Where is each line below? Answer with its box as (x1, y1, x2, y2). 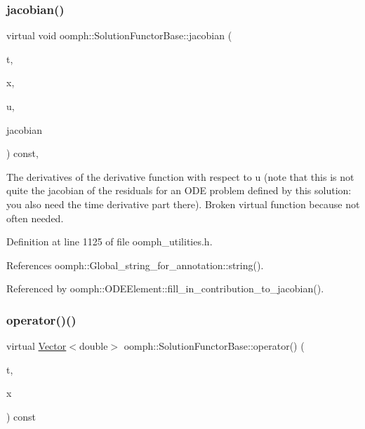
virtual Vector (6, 339, 67, 353)
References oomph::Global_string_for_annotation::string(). (6, 257, 264, 272)
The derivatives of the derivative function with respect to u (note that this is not (6, 169, 354, 184)
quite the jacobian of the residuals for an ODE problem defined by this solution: (6, 183, 352, 198)
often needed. (6, 210, 64, 225)
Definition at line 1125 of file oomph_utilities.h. (6, 234, 213, 249)
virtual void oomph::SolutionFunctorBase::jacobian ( (6, 28, 232, 43)
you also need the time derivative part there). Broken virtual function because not (6, 196, 360, 211)
